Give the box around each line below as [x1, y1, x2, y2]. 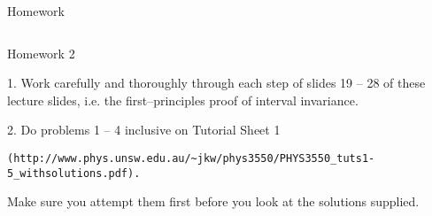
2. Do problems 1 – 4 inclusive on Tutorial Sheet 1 [7, 120, 281, 139]
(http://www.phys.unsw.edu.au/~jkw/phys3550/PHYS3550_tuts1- [7, 151, 375, 165]
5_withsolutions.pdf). [7, 166, 141, 180]
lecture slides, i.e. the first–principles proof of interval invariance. [7, 90, 359, 109]
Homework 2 [7, 43, 75, 62]
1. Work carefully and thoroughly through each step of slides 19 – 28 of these [7, 73, 426, 92]
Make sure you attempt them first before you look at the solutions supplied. [7, 192, 420, 211]
